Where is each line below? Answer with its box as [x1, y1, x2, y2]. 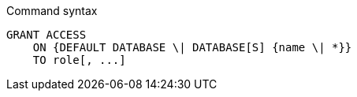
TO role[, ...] [32, 54, 126, 66]
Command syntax [6, 4, 98, 17]
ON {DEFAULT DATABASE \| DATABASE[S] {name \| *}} [32, 41, 352, 54]
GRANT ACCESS [6, 28, 87, 41]
